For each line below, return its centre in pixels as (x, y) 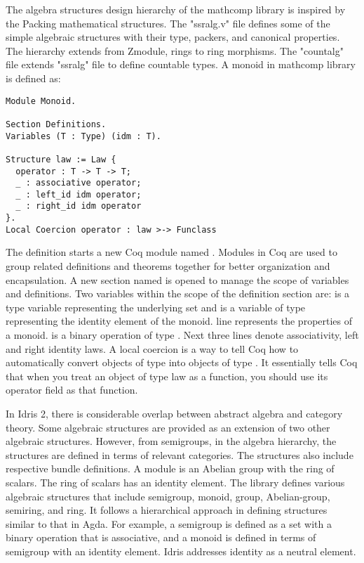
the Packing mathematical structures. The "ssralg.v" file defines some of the (168, 23)
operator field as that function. (72, 390)
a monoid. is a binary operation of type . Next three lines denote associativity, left (182, 335)
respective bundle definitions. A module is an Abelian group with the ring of (170, 468)
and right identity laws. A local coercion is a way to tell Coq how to (152, 348)
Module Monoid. (41, 101)
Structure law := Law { (61, 159)
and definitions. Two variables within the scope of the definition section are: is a (178, 293)
